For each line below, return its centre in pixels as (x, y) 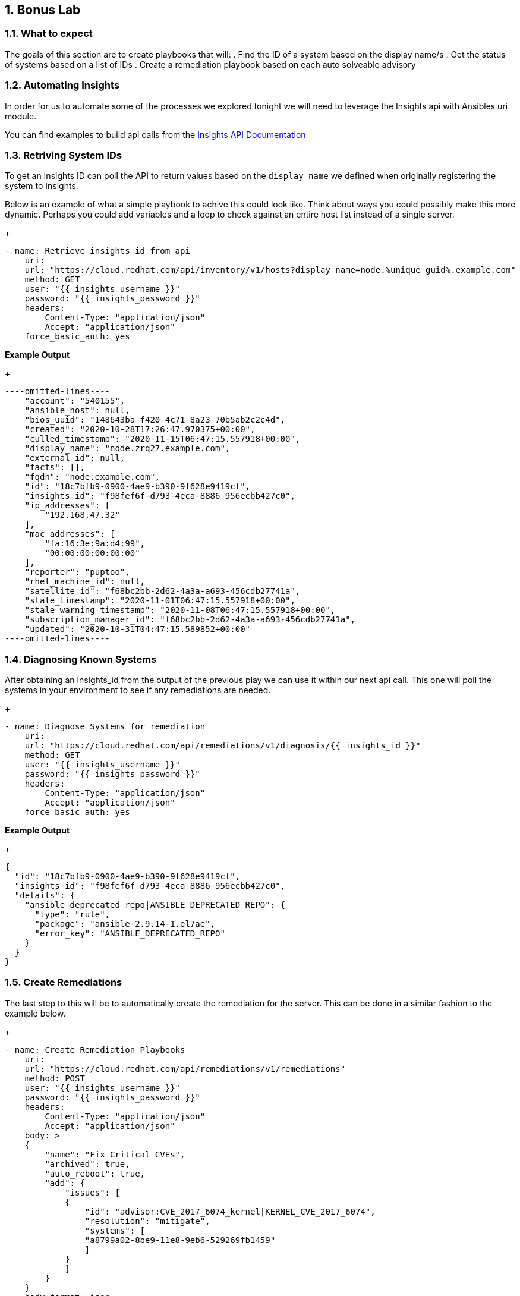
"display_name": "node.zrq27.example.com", (127, 449)
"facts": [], (55, 468)
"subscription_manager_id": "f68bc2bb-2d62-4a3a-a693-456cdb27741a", (190, 620)
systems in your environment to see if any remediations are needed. (138, 690)
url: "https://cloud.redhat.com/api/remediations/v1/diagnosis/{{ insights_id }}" (223, 746)
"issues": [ (92, 1192)
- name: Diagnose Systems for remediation (105, 727)
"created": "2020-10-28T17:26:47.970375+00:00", (140, 430)
